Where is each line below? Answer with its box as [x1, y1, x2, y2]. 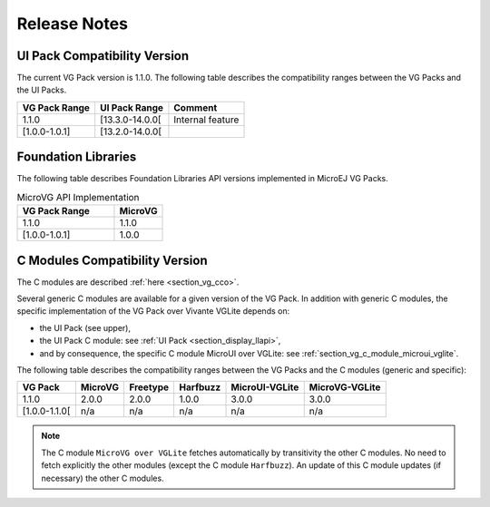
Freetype [128, 381, 170, 394]
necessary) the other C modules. [41, 473, 164, 483]
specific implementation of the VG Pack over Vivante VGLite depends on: [16, 306, 290, 317]
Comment [173, 101, 218, 113]
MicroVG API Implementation [16, 190, 140, 203]
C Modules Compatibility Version [16, 252, 208, 268]
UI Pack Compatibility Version [16, 48, 190, 63]
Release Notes [16, 14, 129, 34]
